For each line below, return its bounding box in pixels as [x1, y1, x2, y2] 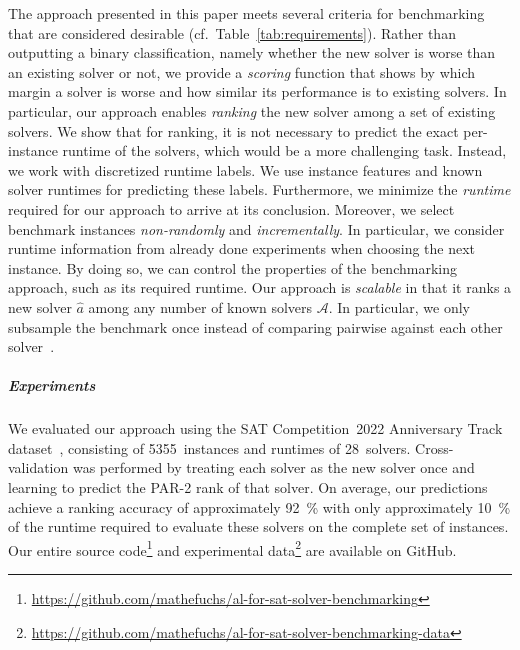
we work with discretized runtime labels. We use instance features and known [8, 159, 483, 180]
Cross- [415, 437, 454, 458]
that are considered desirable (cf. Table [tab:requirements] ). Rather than [8, 22, 456, 43]
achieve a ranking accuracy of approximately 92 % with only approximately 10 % [8, 496, 511, 517]
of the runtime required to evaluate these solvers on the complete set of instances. [8, 516, 509, 537]
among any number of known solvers [88, 296, 313, 317]
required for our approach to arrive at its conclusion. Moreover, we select [8, 198, 455, 219]
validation [8, 457, 69, 478]
